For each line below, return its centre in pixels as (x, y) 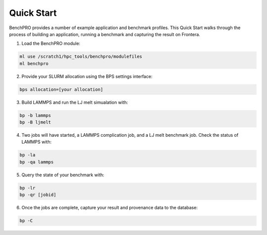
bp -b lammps (35, 115)
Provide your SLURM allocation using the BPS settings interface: (87, 76)
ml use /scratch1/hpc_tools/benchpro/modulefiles (81, 57)
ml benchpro (34, 63)
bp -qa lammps (37, 162)
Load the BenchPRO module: (51, 43)
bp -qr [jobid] (38, 195)
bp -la (27, 155)
